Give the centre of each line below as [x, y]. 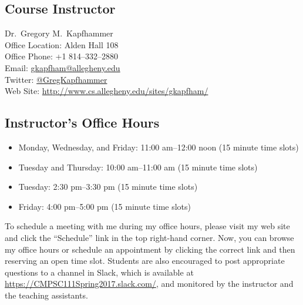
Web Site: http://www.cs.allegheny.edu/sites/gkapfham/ [107, 91]
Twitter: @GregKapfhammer [56, 79]
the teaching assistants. [46, 295]
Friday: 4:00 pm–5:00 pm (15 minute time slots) [105, 206]
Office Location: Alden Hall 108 [62, 44]
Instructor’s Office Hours [82, 123]
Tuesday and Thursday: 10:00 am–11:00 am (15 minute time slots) [138, 167]
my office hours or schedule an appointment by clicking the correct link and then [150, 249]
